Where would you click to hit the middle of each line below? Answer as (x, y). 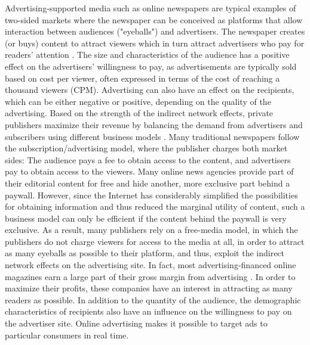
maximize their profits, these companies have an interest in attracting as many (149, 288)
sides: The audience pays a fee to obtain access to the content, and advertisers (148, 159)
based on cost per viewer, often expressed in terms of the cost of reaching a (142, 78)
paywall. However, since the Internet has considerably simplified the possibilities (151, 195)
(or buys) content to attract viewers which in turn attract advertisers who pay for (155, 43)
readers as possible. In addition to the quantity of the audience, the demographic (153, 299)
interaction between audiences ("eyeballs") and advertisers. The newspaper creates (155, 31)
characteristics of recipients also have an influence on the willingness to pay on (148, 311)
